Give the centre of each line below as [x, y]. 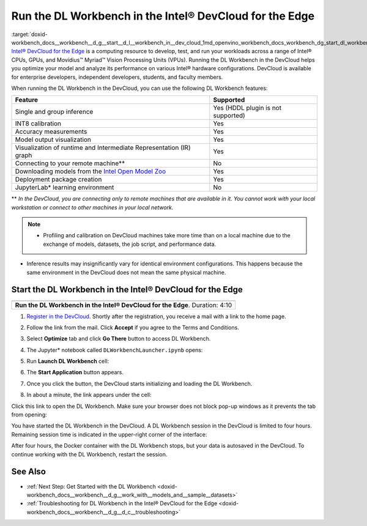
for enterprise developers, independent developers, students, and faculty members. [117, 77]
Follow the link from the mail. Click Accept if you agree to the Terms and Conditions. [133, 327]
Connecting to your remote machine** [70, 163]
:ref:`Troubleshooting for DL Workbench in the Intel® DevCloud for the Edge [122, 503]
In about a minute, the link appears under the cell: [89, 395]
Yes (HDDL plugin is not [247, 108]
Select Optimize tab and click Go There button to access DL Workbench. [119, 339]
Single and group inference [54, 112]
